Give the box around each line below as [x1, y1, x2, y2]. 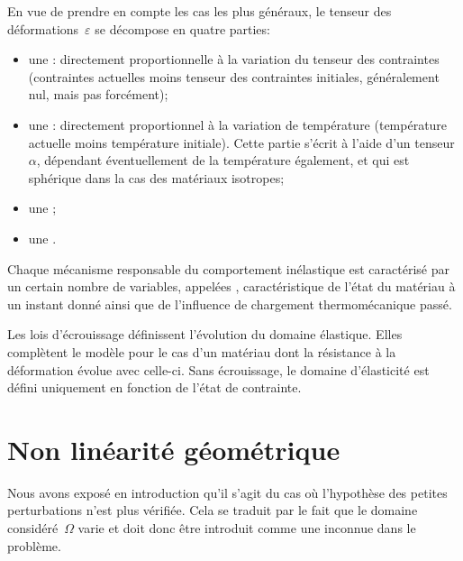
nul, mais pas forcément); [28, 85, 168, 104]
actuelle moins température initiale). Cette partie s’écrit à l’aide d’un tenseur [28, 133, 455, 152]
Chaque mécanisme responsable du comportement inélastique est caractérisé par [7, 259, 449, 278]
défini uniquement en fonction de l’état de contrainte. [7, 378, 302, 397]
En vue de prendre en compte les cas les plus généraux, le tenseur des [7, 2, 392, 20]
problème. [7, 536, 61, 555]
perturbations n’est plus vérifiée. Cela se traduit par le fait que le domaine [7, 501, 418, 520]
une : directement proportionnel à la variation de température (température [28, 115, 448, 133]
